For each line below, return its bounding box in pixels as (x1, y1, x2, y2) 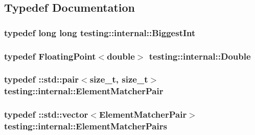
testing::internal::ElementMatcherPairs (4, 120, 167, 132)
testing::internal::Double (149, 49, 251, 62)
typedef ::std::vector (4, 108, 88, 121)
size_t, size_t (89, 73, 148, 86)
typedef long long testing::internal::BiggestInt (4, 26, 196, 39)
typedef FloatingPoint (4, 49, 96, 62)
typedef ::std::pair (4, 73, 79, 86)
